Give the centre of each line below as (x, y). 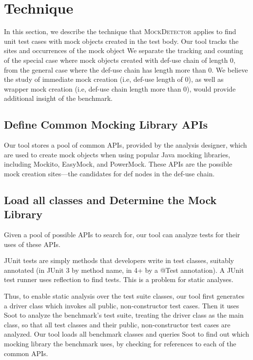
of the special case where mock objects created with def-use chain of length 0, (120, 60)
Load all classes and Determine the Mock (110, 199)
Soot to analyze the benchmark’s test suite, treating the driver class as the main (124, 315)
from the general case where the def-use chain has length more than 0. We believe (126, 69)
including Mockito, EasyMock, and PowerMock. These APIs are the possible (118, 164)
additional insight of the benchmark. (58, 98)
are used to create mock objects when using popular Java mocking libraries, (117, 154)
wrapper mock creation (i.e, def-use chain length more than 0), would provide (120, 88)
